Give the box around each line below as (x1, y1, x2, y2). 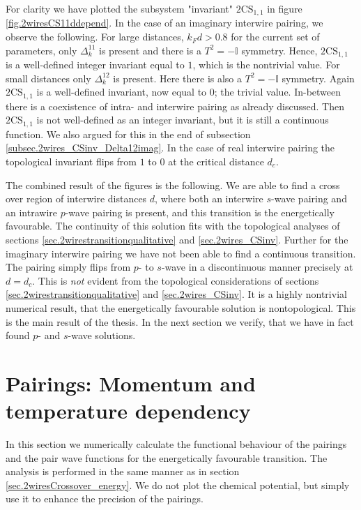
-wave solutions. (68, 328, 136, 343)
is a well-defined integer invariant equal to (6, 57, 185, 72)
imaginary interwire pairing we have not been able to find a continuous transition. (6, 246, 356, 260)
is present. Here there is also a (113, 70, 243, 85)
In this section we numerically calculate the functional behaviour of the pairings (6, 437, 347, 451)
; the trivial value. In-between (214, 84, 341, 99)
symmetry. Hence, (241, 43, 318, 57)
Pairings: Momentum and (6, 368, 256, 397)
